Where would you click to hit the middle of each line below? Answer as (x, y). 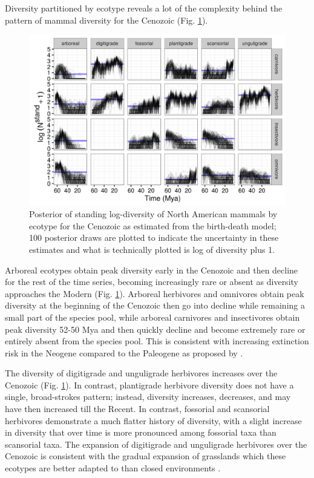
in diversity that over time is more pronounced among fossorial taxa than (141, 432)
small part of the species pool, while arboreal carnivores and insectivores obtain (152, 317)
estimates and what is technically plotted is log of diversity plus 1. (152, 249)
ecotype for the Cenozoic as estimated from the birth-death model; (153, 225)
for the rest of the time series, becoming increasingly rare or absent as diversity (152, 282)
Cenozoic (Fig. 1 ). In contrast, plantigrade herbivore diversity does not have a (149, 385)
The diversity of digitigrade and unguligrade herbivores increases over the (141, 373)
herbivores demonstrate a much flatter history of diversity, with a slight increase (153, 420)
